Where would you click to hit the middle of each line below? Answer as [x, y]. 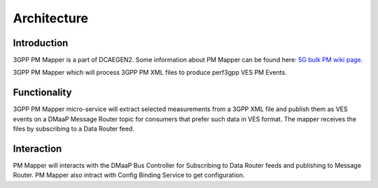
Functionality [42, 93]
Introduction [41, 43]
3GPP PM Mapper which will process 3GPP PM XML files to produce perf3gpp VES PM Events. [150, 73]
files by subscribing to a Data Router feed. [73, 129]
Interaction [37, 149]
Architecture [51, 18]
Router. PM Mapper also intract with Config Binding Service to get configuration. [129, 175]
